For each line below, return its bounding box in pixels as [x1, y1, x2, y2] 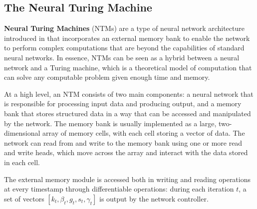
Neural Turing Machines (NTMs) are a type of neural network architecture [4, 23, 245, 33]
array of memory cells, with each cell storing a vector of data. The [42, 128, 245, 138]
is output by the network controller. [99, 193, 209, 204]
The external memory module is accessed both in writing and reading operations [4, 174, 251, 184]
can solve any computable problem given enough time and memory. [4, 72, 210, 82]
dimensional [4, 128, 40, 138]
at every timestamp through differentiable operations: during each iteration [4, 184, 234, 194]
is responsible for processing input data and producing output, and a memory [4, 98, 242, 109]
